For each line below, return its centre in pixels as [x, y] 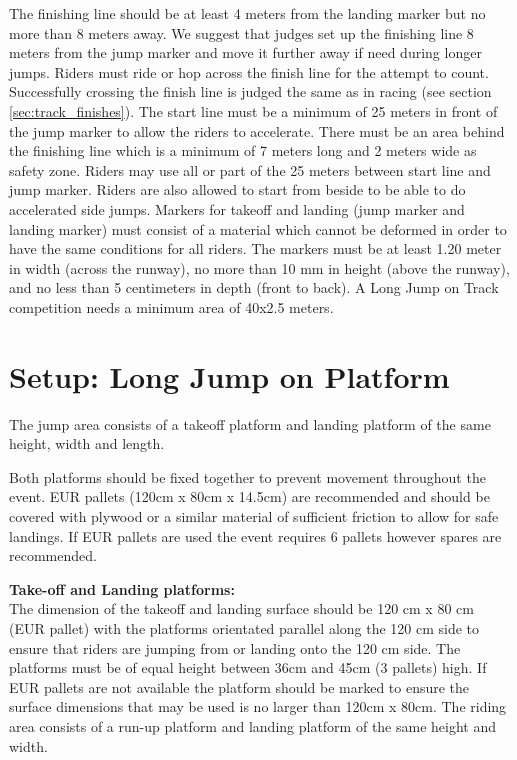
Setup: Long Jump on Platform [229, 375]
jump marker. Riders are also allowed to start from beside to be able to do [237, 189]
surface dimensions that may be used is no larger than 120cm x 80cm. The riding [258, 706]
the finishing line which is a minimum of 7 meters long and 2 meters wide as [243, 150]
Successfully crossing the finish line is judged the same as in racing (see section [250, 91]
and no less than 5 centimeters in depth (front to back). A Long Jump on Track [254, 287]
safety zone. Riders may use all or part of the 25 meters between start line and [250, 169]
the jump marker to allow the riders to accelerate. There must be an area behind [257, 130]
